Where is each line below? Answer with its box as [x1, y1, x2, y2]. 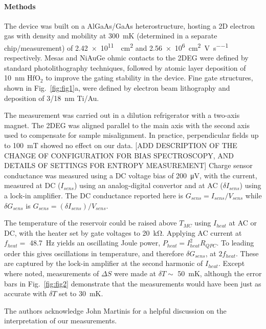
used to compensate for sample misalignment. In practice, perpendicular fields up [4, 130, 259, 140]
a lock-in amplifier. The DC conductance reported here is [4, 190, 184, 200]
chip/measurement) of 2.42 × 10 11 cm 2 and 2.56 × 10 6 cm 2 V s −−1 [4, 40, 229, 53]
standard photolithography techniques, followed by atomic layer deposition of [4, 62, 246, 73]
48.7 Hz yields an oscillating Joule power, [29, 237, 161, 248]
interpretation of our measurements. [4, 315, 117, 326]
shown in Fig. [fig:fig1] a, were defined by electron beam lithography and [4, 83, 230, 93]
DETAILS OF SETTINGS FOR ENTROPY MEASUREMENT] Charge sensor [4, 160, 253, 171]
